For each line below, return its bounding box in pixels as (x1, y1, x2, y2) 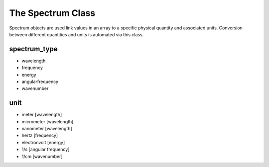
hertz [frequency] (21, 132, 58, 139)
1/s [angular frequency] (21, 147, 70, 153)
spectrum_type (9, 45, 58, 53)
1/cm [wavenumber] (21, 153, 63, 159)
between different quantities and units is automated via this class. (9, 31, 144, 37)
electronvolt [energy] (21, 139, 65, 145)
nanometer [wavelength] (21, 126, 72, 132)
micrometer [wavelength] (21, 118, 74, 124)
